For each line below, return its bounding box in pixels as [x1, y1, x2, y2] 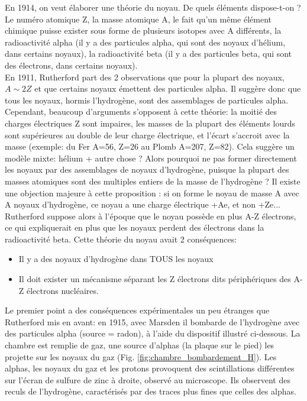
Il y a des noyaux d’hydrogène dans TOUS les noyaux [18, 253, 214, 265]
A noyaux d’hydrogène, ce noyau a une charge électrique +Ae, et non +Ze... [5, 198, 280, 211]
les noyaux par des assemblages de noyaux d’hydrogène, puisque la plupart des [5, 163, 289, 176]
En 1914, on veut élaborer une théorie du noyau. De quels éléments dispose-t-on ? [5, 1, 301, 13]
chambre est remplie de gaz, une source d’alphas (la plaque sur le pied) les [5, 339, 274, 351]
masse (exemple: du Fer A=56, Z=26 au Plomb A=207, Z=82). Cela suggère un [5, 140, 295, 153]
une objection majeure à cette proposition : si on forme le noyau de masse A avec [5, 186, 299, 199]
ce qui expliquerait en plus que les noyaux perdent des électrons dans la [5, 221, 264, 234]
